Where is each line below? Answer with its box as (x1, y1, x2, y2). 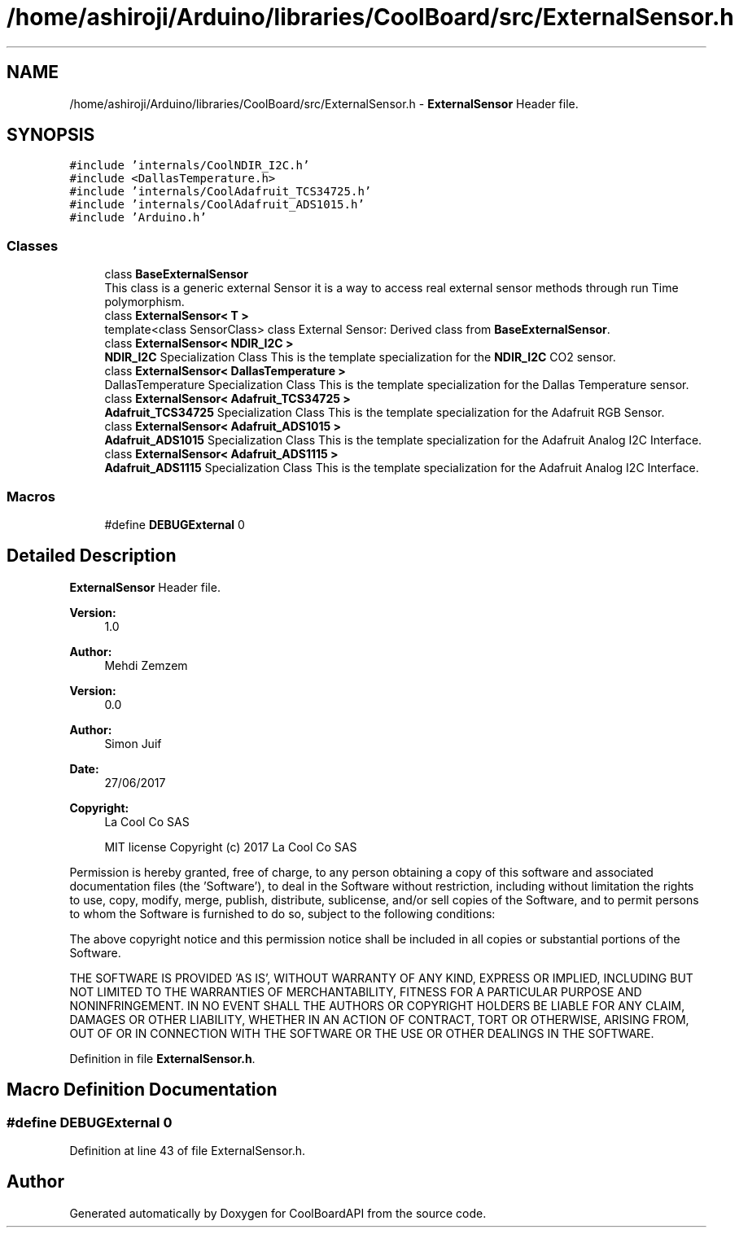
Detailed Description (7, 545, 177, 567)
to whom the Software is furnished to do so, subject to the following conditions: (69, 906, 496, 921)
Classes (7, 237, 59, 254)
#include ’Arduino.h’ (69, 211, 207, 225)
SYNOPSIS (7, 125, 95, 146)
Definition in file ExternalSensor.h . (69, 1051, 256, 1066)
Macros (7, 488, 55, 505)
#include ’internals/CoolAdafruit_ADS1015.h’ (69, 198, 365, 212)
